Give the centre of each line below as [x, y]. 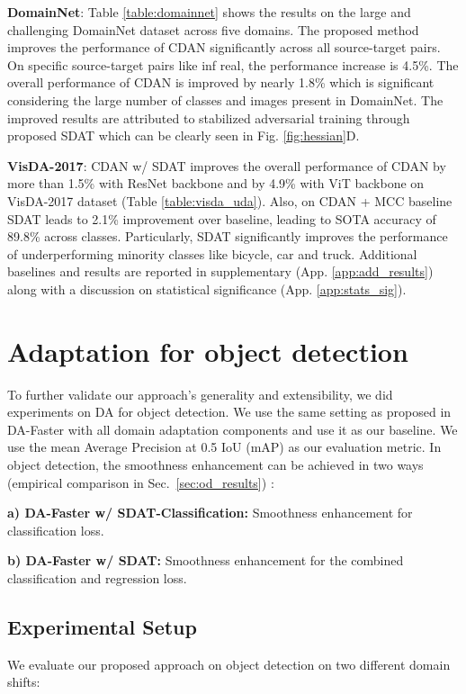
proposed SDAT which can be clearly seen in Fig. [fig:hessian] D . [184, 135]
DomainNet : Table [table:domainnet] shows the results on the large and [209, 12]
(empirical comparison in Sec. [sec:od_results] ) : [141, 482]
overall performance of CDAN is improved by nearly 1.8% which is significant [221, 82]
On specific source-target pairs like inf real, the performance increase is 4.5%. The [233, 64]
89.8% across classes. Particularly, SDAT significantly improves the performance [228, 236]
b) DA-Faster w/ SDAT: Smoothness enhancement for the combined [206, 560]
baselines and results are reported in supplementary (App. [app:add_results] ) [220, 271]
